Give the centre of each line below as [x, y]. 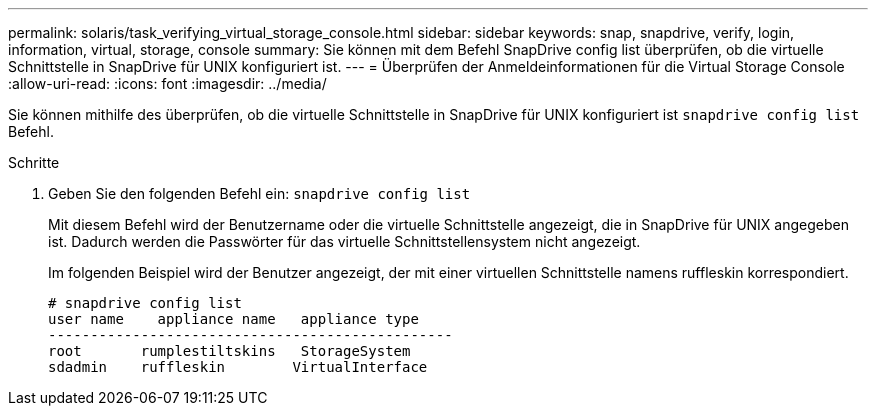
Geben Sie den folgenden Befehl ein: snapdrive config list [259, 193]
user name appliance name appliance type [233, 319]
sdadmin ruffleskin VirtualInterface [238, 367]
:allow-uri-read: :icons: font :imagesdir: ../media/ [167, 83]
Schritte [34, 162]
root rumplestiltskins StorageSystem [229, 351]
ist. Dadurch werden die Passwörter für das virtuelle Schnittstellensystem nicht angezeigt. [344, 241]
